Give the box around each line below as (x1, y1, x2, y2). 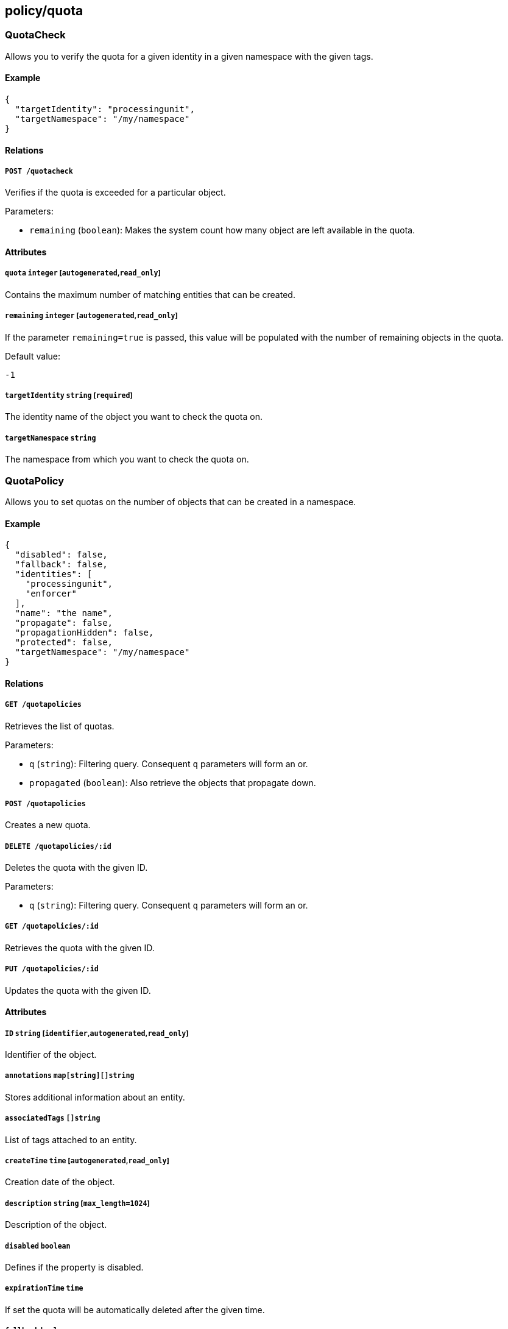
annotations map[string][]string (5, 1071, 135, 1080)
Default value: (5, 350, 61, 361)
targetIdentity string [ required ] (5, 391, 133, 400)
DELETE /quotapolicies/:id (5, 842, 111, 851)
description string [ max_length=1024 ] (5, 1199, 150, 1208)
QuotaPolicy (5, 474, 65, 487)
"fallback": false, (15, 559, 108, 570)
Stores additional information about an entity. (5, 1091, 185, 1102)
